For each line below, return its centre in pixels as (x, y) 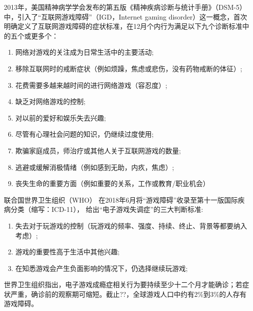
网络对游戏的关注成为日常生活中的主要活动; (84, 52)
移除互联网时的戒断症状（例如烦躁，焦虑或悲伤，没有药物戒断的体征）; (129, 68)
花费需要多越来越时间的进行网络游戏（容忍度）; (91, 85)
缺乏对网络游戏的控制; (50, 101)
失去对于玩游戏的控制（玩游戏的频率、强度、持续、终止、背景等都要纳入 (131, 225)
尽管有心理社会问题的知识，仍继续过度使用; (84, 134)
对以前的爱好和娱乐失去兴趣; (61, 117)
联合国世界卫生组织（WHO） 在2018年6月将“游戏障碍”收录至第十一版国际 (121, 199)
